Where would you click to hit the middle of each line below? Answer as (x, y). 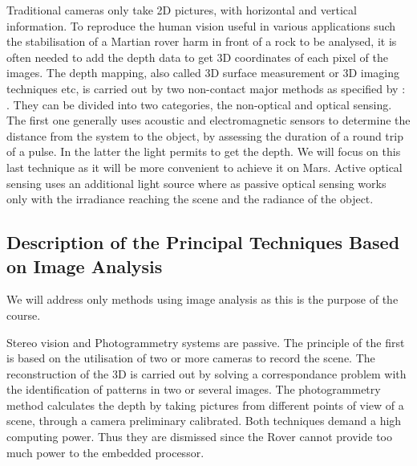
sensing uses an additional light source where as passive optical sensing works (196, 183)
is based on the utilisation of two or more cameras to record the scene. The (191, 358)
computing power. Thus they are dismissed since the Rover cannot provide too (199, 437)
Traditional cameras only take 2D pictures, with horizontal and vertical (182, 10)
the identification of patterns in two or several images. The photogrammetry (194, 389)
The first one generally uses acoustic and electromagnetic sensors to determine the (208, 120)
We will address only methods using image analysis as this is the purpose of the (202, 299)
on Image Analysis (85, 266)
